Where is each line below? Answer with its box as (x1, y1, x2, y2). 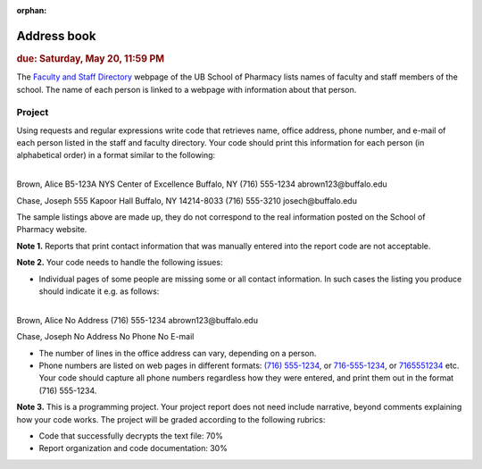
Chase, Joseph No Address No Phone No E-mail (16, 331, 195, 342)
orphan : (16, 5, 47, 15)
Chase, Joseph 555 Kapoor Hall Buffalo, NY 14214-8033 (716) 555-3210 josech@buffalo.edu (16, 195, 357, 205)
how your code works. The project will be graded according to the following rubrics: (16, 414, 326, 424)
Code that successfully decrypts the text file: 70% (38, 430, 223, 441)
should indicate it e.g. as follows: (38, 286, 160, 297)
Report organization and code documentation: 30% (38, 443, 228, 454)
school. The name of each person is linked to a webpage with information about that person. (16, 84, 357, 95)
